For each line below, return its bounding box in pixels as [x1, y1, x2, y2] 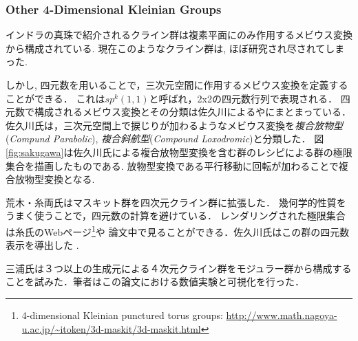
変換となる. [43, 172, 95, 186]
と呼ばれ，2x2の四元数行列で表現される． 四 [149, 91, 350, 105]
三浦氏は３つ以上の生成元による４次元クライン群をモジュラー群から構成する [6, 261, 352, 275]
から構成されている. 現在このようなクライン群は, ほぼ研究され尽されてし [6, 41, 335, 55]
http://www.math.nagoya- [226, 307, 337, 322]
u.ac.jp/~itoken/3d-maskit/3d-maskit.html [21, 321, 201, 335]
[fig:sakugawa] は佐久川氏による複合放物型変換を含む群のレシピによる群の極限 [6, 144, 352, 159]
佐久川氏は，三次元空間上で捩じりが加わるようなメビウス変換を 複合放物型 [6, 118, 343, 132]
